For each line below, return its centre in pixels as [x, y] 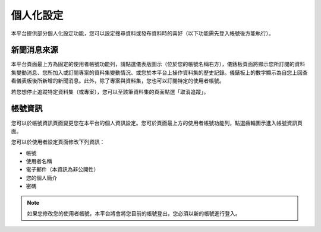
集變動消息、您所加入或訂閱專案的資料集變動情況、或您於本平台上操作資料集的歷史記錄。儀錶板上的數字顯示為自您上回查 [159, 72]
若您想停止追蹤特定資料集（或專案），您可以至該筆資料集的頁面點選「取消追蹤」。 [110, 91]
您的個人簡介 [42, 177]
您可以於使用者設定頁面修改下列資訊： [58, 142]
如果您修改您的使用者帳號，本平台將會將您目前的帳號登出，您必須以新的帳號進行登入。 [134, 214]
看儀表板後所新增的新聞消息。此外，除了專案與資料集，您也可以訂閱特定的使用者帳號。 [118, 81]
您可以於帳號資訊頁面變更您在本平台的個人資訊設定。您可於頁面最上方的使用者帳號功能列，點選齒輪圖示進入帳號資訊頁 [157, 123]
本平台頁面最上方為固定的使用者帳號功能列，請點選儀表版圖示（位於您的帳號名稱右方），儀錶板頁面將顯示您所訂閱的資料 [158, 64]
